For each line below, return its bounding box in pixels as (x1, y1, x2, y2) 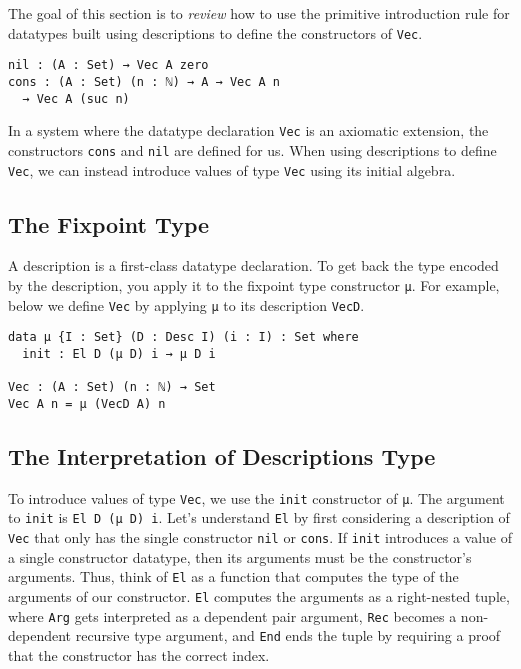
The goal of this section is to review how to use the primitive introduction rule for (8, 3, 510, 23)
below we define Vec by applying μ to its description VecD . (8, 294, 365, 315)
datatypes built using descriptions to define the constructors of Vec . (8, 22, 423, 43)
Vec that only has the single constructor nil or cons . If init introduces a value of (8, 527, 512, 548)
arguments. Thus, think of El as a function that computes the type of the (8, 566, 459, 587)
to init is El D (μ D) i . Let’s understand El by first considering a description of (8, 507, 510, 528)
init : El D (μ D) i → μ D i (22, 346, 216, 361)
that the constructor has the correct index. (8, 644, 270, 665)
